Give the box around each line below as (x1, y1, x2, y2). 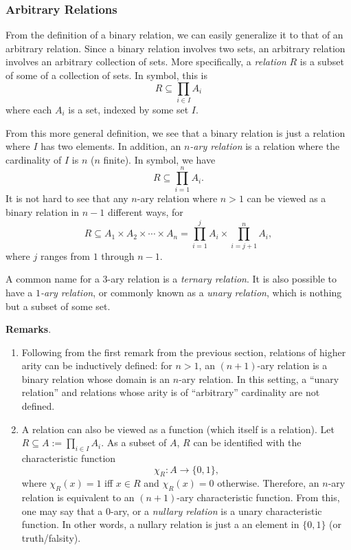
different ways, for (107, 205, 183, 219)
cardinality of (5, 152, 62, 166)
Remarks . (5, 322, 52, 336)
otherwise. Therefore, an (217, 476, 319, 490)
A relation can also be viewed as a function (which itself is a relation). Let (21, 421, 335, 436)
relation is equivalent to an (21, 490, 135, 505)
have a (5, 285, 33, 299)
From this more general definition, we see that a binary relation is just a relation (5, 125, 346, 140)
